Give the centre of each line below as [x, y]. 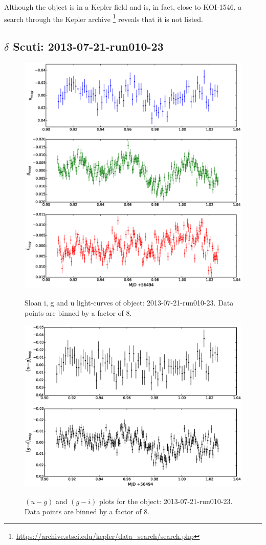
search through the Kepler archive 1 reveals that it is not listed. [104, 18]
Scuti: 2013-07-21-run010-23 [88, 46]
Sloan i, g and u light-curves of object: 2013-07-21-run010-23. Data [129, 302]
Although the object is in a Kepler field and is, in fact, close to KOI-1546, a [123, 7]
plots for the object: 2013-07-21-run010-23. [166, 501]
